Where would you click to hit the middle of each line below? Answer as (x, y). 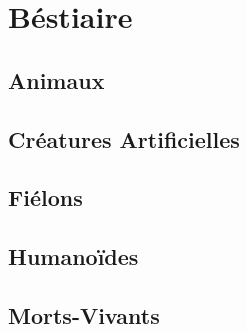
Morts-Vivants (84, 314)
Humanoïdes (73, 256)
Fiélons (45, 197)
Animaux (56, 79)
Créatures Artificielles (124, 138)
